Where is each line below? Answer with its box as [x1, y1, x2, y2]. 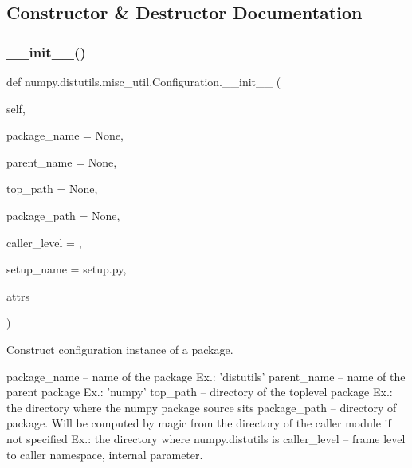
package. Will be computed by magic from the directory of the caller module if [6, 415, 391, 431]
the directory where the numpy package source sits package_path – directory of [6, 399, 397, 415]
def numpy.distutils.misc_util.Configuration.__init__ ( [6, 73, 281, 89]
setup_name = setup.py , [6, 261, 127, 277]
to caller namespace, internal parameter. [6, 446, 203, 462]
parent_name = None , [6, 153, 117, 170]
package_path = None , [6, 206, 120, 223]
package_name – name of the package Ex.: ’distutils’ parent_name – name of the [6, 368, 406, 384]
